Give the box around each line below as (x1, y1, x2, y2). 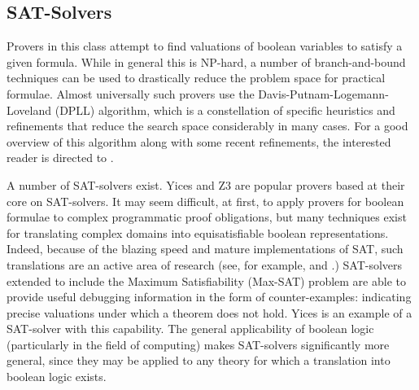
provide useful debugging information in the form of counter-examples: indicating (7, 288, 412, 305)
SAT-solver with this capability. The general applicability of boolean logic (7, 320, 374, 337)
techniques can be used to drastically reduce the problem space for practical (7, 69, 386, 86)
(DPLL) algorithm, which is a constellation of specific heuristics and (55, 101, 395, 118)
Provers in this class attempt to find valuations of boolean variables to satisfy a (7, 37, 403, 55)
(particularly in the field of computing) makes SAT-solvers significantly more (7, 335, 390, 353)
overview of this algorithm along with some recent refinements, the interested (7, 133, 391, 150)
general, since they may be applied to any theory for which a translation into (7, 352, 391, 369)
